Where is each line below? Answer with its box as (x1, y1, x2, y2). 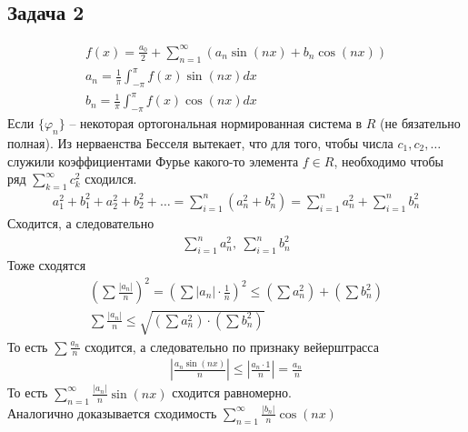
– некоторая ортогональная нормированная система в (69, 114, 363, 133)
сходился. (85, 169, 137, 188)
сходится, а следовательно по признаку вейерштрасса (85, 337, 379, 356)
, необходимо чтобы (334, 151, 443, 170)
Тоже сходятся (7, 255, 86, 274)
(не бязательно (380, 114, 461, 133)
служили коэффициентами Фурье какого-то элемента (7, 151, 299, 170)
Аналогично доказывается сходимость (7, 403, 217, 422)
